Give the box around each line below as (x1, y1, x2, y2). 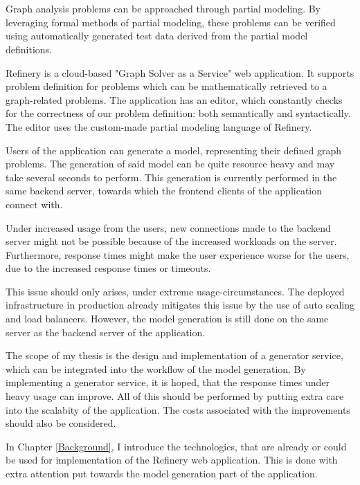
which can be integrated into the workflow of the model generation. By (6, 361, 306, 376)
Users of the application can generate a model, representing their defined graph (6, 143, 342, 157)
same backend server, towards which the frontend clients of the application (6, 183, 323, 198)
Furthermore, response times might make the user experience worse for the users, (6, 247, 350, 262)
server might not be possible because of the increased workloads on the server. (6, 234, 337, 248)
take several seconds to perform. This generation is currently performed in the (6, 170, 337, 184)
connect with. (6, 196, 63, 211)
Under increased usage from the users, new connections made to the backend (6, 220, 331, 235)
